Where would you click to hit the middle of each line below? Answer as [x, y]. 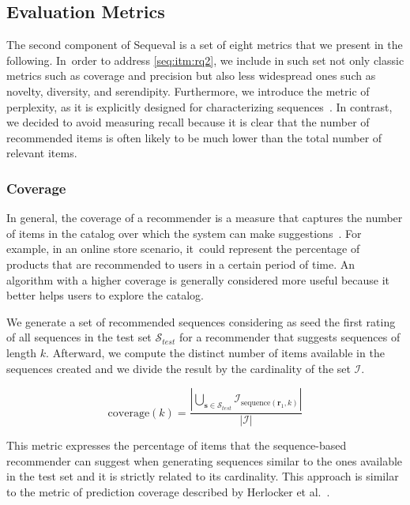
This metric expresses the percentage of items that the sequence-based [177, 445]
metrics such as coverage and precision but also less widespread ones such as [191, 75]
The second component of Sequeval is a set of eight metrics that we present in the [205, 45]
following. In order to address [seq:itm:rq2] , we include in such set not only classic [205, 60]
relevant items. [42, 153]
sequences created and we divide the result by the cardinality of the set [179, 368]
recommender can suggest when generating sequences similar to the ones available [205, 460]
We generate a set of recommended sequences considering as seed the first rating [201, 321]
